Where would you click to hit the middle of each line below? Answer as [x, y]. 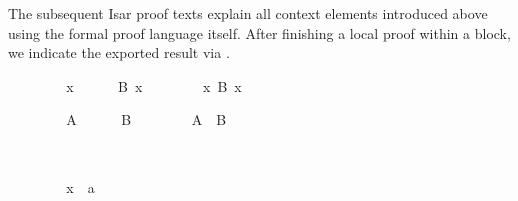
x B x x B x [154, 85]
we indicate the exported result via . [119, 52]
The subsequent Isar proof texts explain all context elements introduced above [248, 13]
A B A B [146, 119]
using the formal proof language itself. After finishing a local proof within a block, [259, 32]
